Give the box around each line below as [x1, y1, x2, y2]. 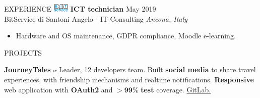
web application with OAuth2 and [4, 84, 113, 94]
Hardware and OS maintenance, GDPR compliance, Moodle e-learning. [16, 30, 236, 41]
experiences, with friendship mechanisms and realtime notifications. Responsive [4, 74, 254, 84]
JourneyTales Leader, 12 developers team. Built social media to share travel [4, 64, 256, 75]
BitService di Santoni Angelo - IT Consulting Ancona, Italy [4, 13, 187, 24]
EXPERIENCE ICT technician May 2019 [4, 4, 156, 14]
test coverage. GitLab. [141, 84, 211, 94]
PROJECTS [4, 47, 42, 58]
